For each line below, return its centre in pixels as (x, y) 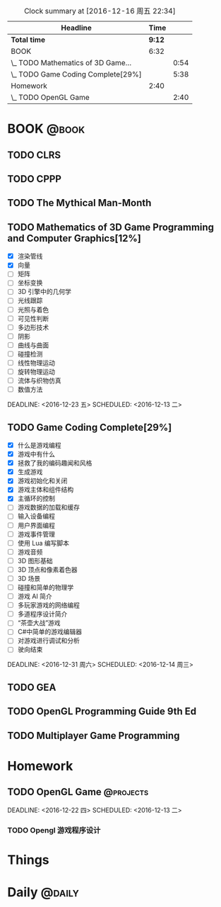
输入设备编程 (36, 516)
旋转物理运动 (36, 371)
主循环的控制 (36, 498)
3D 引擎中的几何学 (44, 292)
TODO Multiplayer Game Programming (94, 735)
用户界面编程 (36, 525)
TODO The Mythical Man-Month (79, 203)
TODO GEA (32, 687)
